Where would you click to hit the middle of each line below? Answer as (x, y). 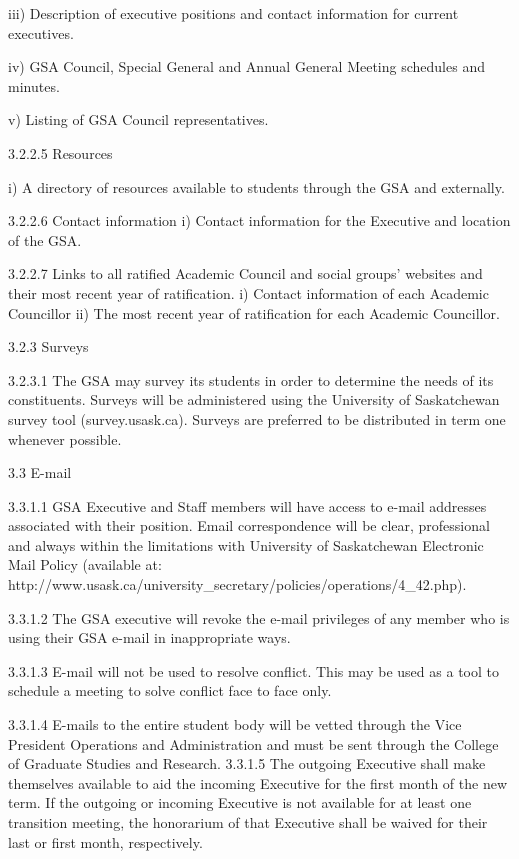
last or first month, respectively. (105, 841)
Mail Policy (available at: (85, 564)
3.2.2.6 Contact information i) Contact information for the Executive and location (259, 220)
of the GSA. (45, 239)
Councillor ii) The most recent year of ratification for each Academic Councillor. (254, 312)
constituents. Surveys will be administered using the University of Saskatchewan (254, 399)
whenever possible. (65, 438)
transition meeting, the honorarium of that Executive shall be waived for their (248, 822)
